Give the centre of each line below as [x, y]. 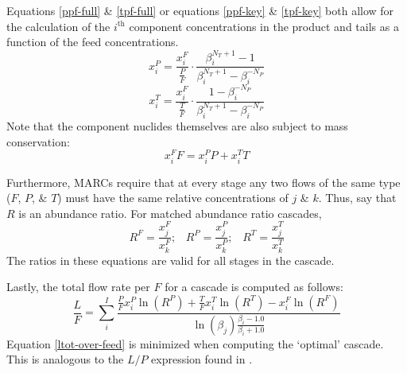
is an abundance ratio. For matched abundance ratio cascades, [170, 213]
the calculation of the [58, 26]
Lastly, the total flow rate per [78, 287]
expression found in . [202, 359]
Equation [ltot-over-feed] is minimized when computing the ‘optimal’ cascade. [195, 343]
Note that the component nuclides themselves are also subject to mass [177, 126]
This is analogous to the [65, 359]
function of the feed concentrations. [93, 42]
